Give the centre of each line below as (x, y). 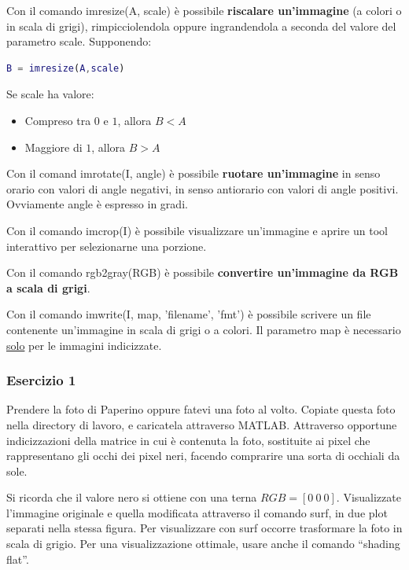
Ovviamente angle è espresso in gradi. (97, 204)
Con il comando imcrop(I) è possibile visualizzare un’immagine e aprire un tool (197, 230)
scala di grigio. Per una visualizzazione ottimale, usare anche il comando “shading (203, 544)
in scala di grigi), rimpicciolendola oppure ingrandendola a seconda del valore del (201, 26)
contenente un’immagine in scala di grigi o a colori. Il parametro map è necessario (204, 329)
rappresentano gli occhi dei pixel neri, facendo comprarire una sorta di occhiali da (203, 456)
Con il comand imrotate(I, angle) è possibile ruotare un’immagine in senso (193, 173)
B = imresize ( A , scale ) (66, 68)
